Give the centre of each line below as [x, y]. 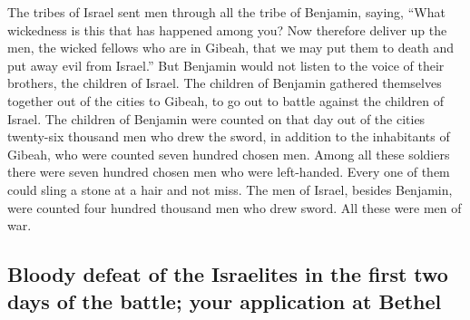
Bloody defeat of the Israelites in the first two [228, 274]
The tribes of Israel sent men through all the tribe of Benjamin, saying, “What [226, 12]
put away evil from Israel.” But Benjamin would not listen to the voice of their [226, 65]
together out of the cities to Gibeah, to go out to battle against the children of [225, 100]
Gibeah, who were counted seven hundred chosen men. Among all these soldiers [229, 154]
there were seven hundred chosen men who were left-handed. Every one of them [229, 172]
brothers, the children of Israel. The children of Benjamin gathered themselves [225, 83]
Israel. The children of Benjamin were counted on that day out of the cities [216, 118]
